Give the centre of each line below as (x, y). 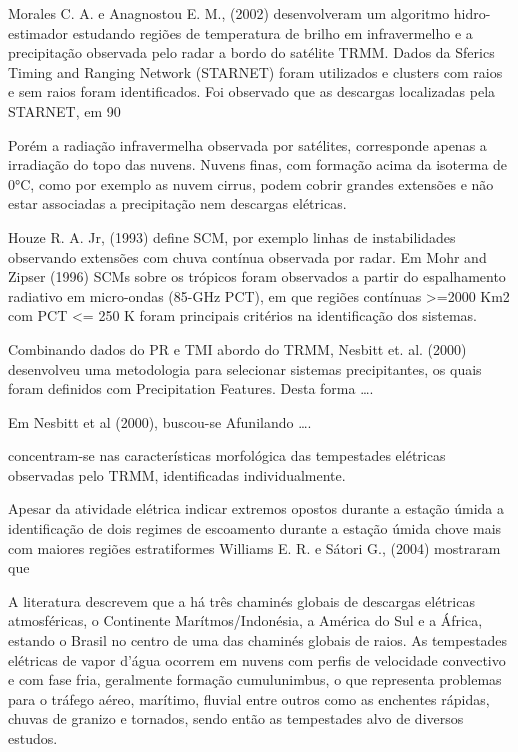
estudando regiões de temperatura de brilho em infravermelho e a (272, 32)
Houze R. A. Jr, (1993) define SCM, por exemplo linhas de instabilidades (232, 236)
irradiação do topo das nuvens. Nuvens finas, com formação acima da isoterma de (258, 164)
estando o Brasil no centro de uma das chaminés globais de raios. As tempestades (258, 640)
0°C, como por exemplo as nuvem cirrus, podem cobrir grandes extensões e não (251, 183)
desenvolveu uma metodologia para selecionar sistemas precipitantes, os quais (245, 368)
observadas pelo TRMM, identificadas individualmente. (177, 474)
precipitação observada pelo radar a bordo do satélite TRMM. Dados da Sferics (251, 52)
